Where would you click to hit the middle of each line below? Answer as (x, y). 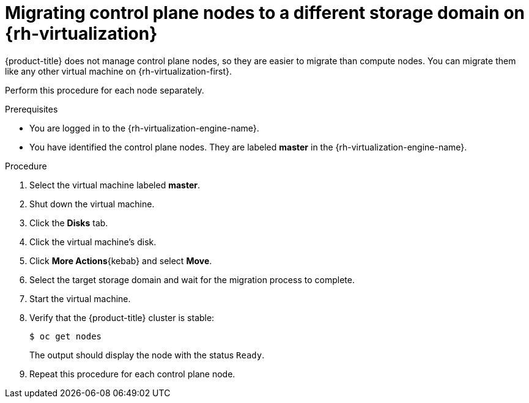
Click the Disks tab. (69, 223)
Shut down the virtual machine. (92, 204)
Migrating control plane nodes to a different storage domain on (265, 13)
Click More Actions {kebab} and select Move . (121, 261)
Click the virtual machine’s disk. (93, 242)
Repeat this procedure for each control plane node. (132, 374)
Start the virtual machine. (80, 298)
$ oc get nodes (66, 336)
